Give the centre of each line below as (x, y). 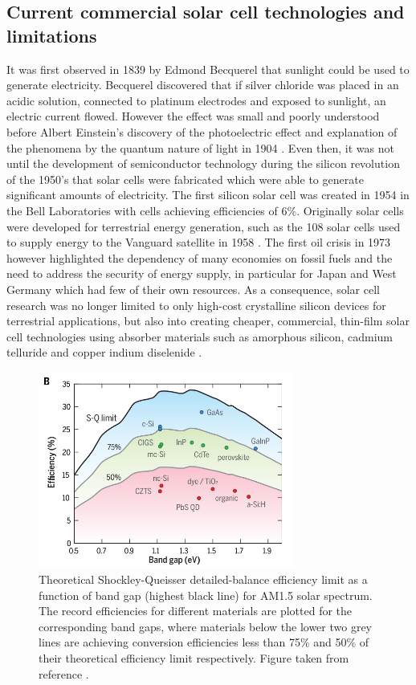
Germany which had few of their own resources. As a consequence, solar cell (193, 289)
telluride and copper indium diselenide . (104, 352)
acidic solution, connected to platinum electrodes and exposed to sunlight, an (196, 100)
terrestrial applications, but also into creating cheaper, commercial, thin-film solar (208, 321)
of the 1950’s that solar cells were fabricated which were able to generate (185, 179)
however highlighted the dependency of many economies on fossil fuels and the (200, 257)
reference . (64, 673)
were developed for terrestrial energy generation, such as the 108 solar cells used (204, 226)
